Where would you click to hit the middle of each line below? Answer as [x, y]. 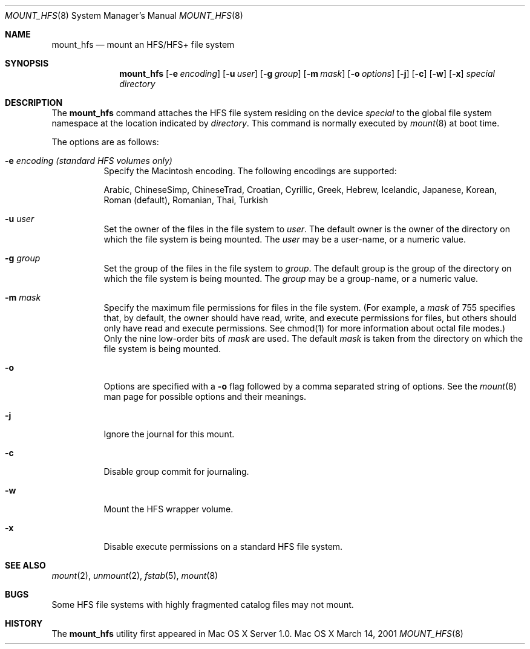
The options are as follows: [105, 142]
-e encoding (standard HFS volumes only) [89, 161]
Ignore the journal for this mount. [169, 434]
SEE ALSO [25, 565]
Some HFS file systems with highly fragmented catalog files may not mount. [203, 605]
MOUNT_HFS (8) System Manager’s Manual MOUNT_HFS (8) [124, 15]
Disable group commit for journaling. [176, 471]
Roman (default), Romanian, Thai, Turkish [186, 200]
